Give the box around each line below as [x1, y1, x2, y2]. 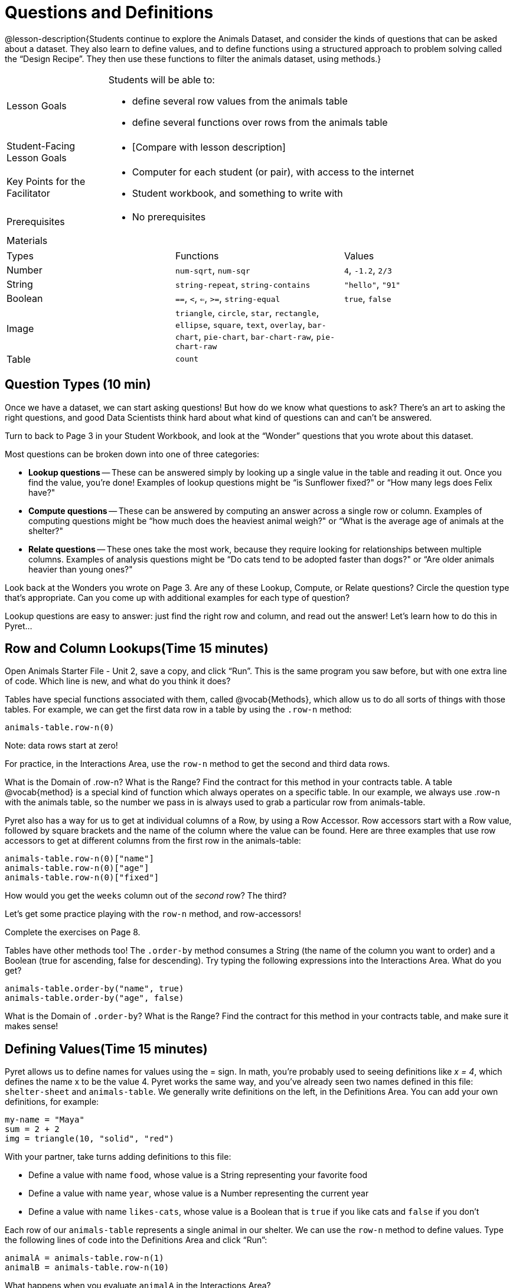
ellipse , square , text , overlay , [175, 318, 305, 330]
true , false [344, 292, 391, 304]
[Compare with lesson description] [132, 141, 286, 153]
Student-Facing [6, 139, 76, 152]
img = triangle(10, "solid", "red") [5, 1134, 174, 1144]
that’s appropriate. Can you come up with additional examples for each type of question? [5, 592, 350, 603]
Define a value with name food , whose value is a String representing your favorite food [28, 1170, 368, 1180]
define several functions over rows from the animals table [132, 116, 388, 128]
